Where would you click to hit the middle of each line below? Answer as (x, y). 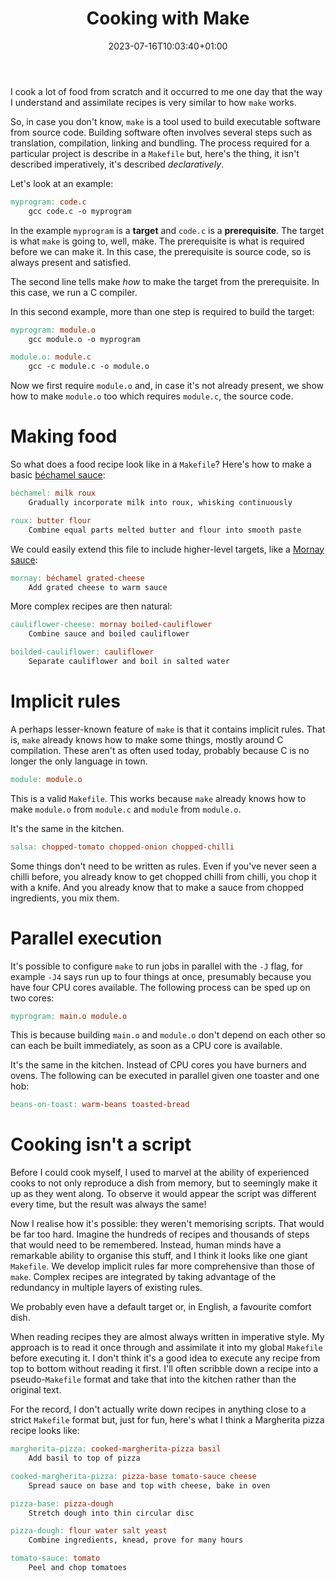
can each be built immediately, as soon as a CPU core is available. (146, 1046)
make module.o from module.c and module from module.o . (126, 809)
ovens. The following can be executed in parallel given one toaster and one (165, 1076)
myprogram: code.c (48, 202)
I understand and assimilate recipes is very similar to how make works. (153, 102)
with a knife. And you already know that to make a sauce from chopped (157, 887)
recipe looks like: (45, 1431)
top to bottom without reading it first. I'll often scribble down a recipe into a (164, 1369)
